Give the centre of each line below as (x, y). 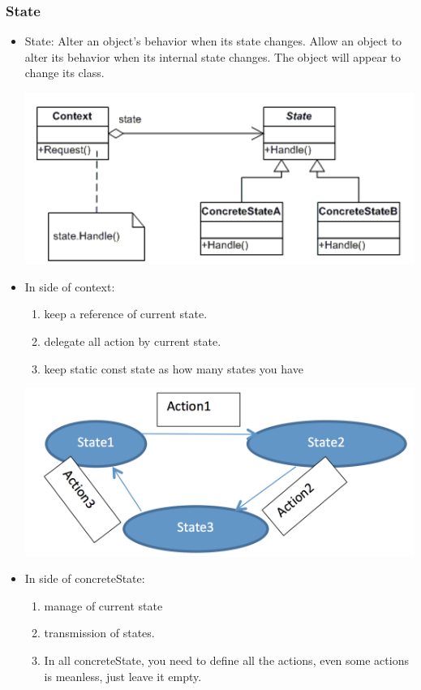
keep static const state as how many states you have (174, 368)
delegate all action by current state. (133, 341)
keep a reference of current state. (126, 314)
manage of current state (103, 605)
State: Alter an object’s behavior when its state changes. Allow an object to (213, 41)
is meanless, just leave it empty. (123, 676)
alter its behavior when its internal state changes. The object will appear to (213, 56)
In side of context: (70, 286)
